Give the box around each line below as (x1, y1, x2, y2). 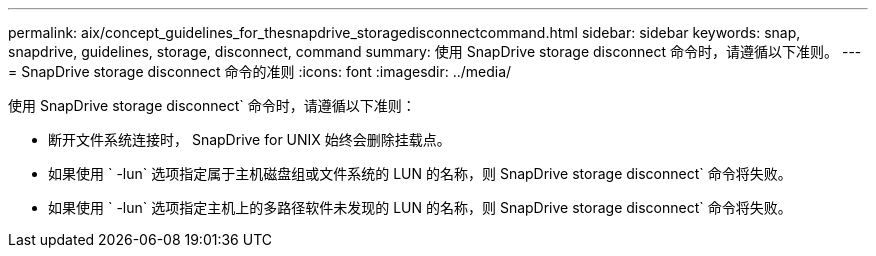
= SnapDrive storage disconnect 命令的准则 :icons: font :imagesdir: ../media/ (8, 63, 512, 80)
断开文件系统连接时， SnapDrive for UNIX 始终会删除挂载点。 (48, 131, 451, 148)
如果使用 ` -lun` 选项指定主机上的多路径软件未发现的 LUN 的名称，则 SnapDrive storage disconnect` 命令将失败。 (48, 199, 792, 216)
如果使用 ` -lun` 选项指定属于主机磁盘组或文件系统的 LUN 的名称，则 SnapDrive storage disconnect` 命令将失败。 (48, 165, 792, 182)
